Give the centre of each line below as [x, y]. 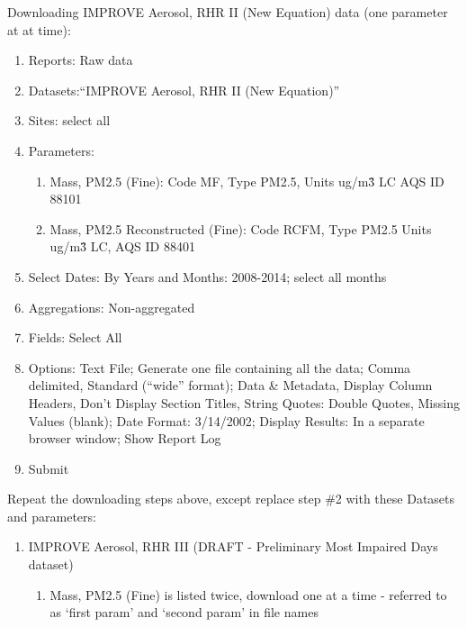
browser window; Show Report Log [125, 438]
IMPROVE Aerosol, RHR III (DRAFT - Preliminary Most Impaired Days [233, 546]
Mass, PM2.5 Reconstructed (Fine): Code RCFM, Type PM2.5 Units [241, 228]
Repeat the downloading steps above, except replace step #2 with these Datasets [231, 499]
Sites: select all [69, 120]
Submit [49, 468]
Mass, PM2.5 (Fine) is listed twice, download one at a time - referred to [248, 594]
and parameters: [52, 516]
